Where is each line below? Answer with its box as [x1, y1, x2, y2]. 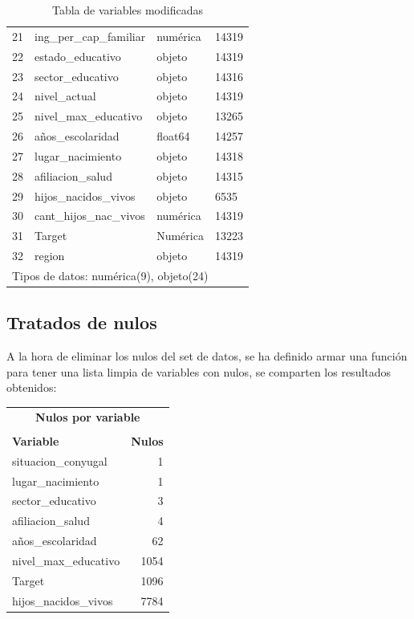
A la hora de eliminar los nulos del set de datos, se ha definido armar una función [6, 348, 408, 364]
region [34, 247, 65, 264]
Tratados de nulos [6, 310, 157, 335]
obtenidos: [6, 379, 57, 396]
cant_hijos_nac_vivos [34, 207, 145, 224]
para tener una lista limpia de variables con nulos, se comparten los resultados [6, 363, 392, 380]
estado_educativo [34, 47, 121, 64]
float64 [156, 128, 190, 145]
